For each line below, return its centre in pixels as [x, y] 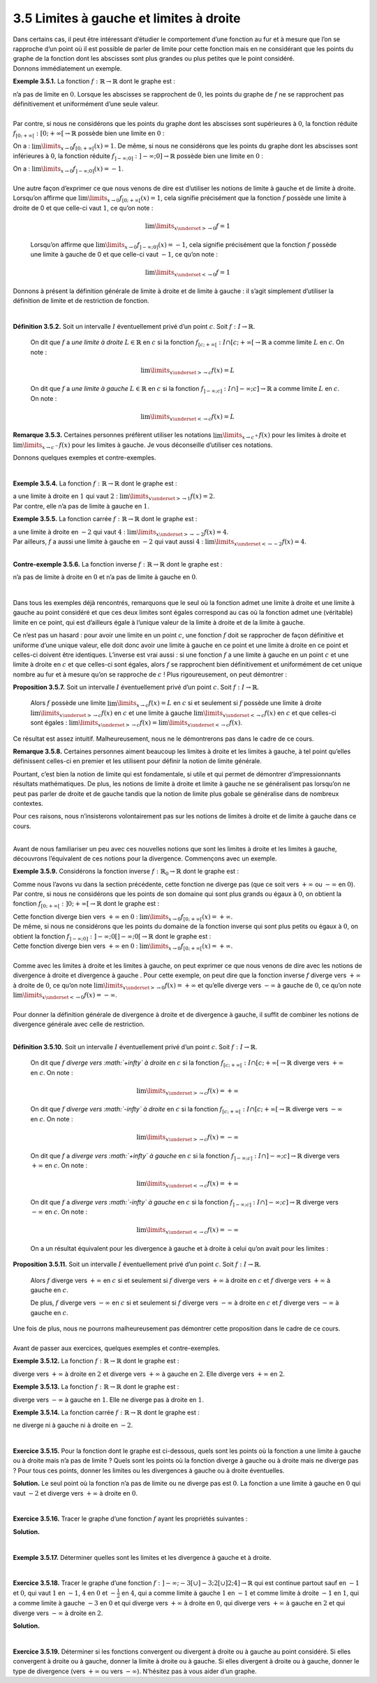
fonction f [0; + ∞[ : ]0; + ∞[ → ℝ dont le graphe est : [86, 904]
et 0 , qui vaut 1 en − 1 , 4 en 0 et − [64, 1593]
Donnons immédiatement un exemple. [67, 68]
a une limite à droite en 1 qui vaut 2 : [65, 496]
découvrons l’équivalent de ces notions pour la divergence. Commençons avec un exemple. [145, 858]
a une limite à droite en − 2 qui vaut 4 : [69, 532]
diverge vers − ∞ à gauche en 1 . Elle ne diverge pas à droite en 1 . [108, 1400]
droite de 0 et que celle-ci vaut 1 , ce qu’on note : [83, 208]
